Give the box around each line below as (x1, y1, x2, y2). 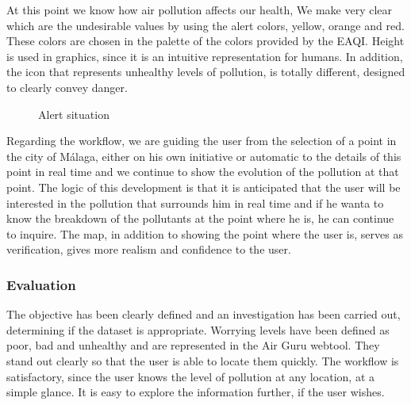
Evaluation (6, 274, 76, 294)
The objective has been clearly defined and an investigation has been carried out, (6, 306, 401, 323)
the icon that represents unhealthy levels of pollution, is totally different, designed (6, 63, 405, 80)
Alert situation (38, 105, 109, 122)
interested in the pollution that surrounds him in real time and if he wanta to (6, 194, 384, 211)
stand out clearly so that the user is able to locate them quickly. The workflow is (6, 352, 399, 369)
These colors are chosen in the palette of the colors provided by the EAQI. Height (6, 32, 405, 49)
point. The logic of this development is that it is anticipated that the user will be (6, 178, 401, 195)
